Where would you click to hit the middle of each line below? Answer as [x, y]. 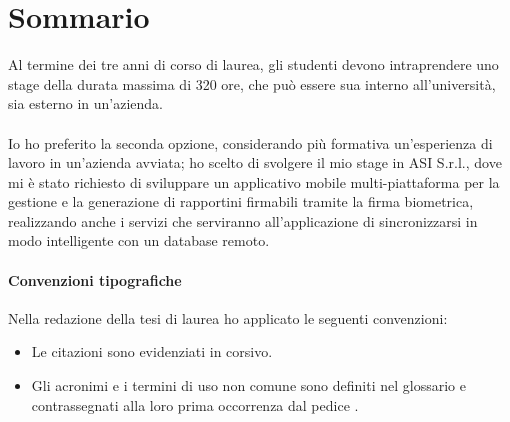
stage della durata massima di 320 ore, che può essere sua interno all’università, [252, 83]
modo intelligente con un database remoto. [139, 240]
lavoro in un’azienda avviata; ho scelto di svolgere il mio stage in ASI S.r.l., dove [255, 162]
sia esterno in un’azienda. [85, 103]
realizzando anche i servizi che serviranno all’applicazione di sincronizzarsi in [243, 220]
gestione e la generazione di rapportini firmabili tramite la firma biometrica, [241, 201]
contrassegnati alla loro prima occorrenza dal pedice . [195, 404]
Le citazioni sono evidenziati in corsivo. [152, 351]
